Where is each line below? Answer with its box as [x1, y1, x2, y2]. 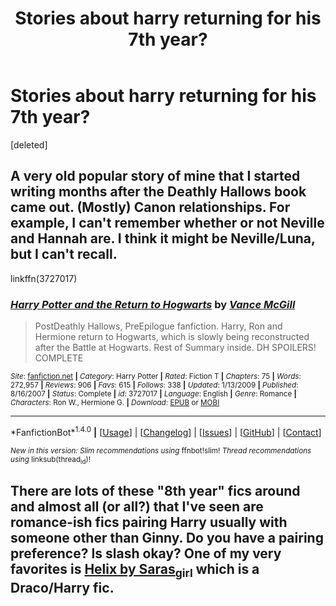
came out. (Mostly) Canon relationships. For [10, 199, 291, 216]
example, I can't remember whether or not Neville [10, 215, 325, 232]
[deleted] [10, 138, 48, 151]
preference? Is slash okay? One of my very [10, 545, 282, 562]
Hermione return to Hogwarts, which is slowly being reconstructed [34, 331, 310, 343]
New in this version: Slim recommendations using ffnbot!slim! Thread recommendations [10, 445, 312, 456]
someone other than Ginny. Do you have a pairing [10, 530, 324, 547]
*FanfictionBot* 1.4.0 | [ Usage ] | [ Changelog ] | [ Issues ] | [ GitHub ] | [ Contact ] [10, 425, 322, 438]
